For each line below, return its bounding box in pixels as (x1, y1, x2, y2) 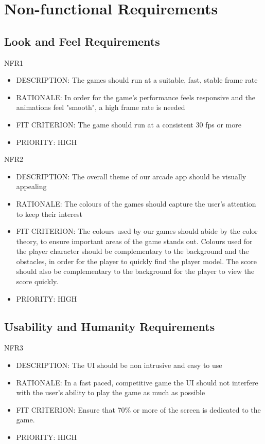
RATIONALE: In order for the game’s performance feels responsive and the (16, 91, 256, 102)
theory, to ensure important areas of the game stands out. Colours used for (16, 235, 253, 246)
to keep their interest (16, 208, 82, 219)
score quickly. (16, 276, 59, 287)
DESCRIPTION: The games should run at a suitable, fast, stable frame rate (16, 75, 258, 85)
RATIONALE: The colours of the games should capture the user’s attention (16, 198, 256, 209)
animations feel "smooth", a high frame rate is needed (16, 102, 185, 113)
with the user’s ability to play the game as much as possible (16, 387, 205, 398)
